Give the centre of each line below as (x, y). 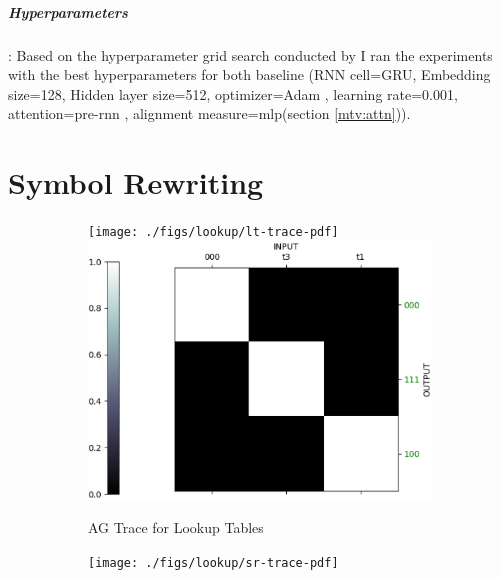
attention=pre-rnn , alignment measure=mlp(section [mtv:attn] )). (209, 113)
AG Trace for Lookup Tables (176, 527)
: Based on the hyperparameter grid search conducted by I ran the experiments (250, 54)
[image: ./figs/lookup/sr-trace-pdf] (213, 562)
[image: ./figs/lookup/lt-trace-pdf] (213, 232)
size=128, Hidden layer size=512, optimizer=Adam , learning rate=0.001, (233, 93)
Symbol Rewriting (136, 182)
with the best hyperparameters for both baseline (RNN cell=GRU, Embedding (249, 74)
